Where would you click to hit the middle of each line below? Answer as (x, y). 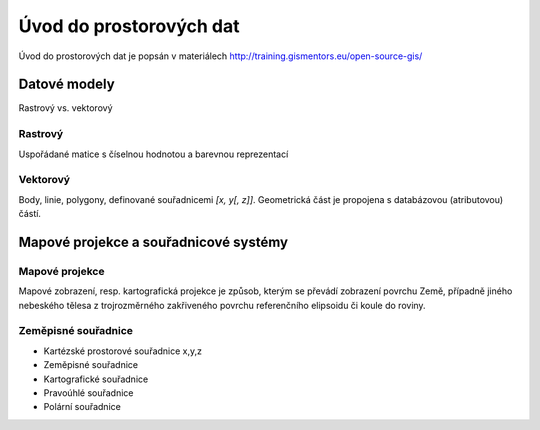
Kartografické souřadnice (96, 379)
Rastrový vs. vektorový (66, 108)
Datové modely (66, 84)
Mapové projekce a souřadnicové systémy (153, 241)
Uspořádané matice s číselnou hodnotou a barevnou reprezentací (153, 154)
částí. (30, 214)
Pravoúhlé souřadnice (88, 392)
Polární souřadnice (82, 407)
